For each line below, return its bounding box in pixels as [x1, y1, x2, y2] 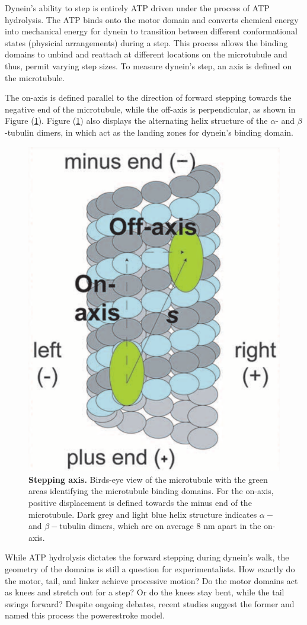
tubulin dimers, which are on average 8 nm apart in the [59, 520, 261, 532]
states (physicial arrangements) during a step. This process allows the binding [5, 36, 288, 49]
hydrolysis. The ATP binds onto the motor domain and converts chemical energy [5, 13, 299, 25]
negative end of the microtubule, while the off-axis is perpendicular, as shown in [5, 102, 296, 115]
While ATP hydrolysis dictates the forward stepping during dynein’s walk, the [5, 551, 289, 563]
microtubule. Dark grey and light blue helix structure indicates [28, 508, 257, 520]
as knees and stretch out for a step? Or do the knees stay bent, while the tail [5, 586, 284, 598]
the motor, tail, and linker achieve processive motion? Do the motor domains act [5, 574, 298, 586]
